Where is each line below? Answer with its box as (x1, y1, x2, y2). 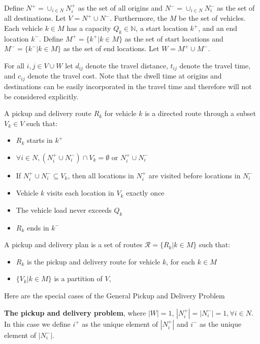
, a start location (136, 23, 188, 33)
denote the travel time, (179, 60, 251, 70)
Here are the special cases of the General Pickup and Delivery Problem (4, 290, 225, 301)
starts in (26, 135, 53, 145)
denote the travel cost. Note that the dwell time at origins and (27, 70, 222, 81)
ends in (26, 222, 49, 233)
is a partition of (54, 273, 103, 284)
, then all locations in (68, 170, 134, 180)
